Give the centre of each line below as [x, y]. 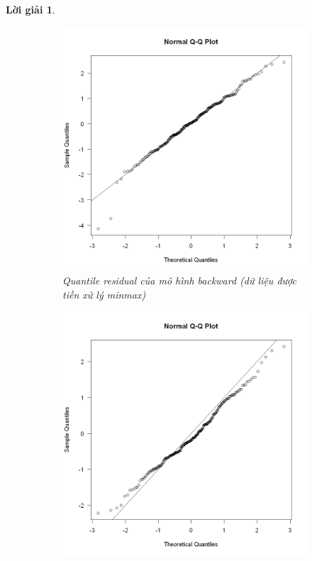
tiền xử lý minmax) [104, 294]
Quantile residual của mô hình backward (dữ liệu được [179, 280]
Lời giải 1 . [30, 9]
